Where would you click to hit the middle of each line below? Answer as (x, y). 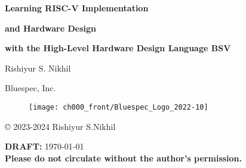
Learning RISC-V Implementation (77, 8)
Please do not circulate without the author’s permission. (124, 158)
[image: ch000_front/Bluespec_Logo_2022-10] (119, 107)
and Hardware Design (51, 28)
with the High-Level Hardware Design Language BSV (118, 48)
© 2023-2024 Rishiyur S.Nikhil (60, 126)
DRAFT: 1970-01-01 (44, 146)
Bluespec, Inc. (30, 88)
